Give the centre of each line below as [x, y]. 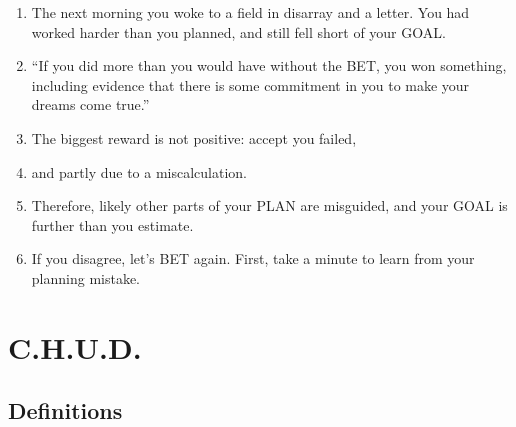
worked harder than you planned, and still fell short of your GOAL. [238, 31]
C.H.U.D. [75, 346]
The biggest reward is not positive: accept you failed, [194, 137]
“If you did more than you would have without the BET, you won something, [269, 65]
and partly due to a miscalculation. [139, 171]
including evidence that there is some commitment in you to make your [250, 84]
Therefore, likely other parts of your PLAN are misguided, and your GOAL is [269, 205]
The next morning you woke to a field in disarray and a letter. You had [250, 12]
